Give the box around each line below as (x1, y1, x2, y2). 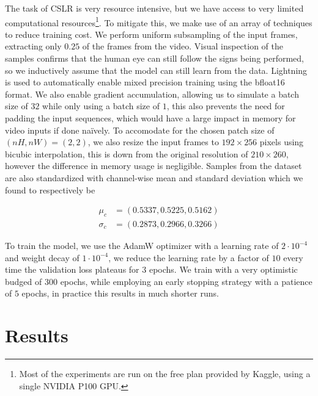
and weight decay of (5, 251, 79, 264)
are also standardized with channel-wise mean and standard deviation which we (5, 171, 303, 184)
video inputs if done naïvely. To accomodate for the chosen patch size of (5, 123, 275, 136)
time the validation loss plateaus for (5, 263, 139, 276)
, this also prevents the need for (166, 99, 285, 112)
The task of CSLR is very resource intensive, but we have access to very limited (5, 2, 304, 14)
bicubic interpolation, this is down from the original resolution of (5, 147, 248, 160)
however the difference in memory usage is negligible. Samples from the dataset (5, 159, 302, 172)
